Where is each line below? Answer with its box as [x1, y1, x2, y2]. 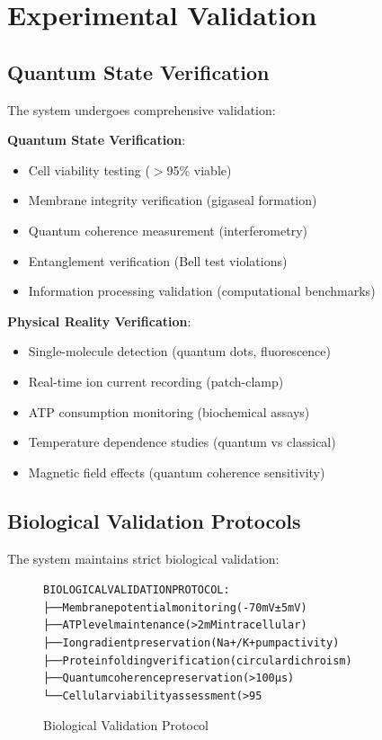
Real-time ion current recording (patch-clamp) [28, 371, 284, 390]
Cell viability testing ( [28, 160, 150, 179]
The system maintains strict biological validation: [7, 548, 280, 567]
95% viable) [166, 160, 232, 179]
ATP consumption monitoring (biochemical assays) [28, 402, 310, 421]
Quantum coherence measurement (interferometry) [28, 220, 307, 239]
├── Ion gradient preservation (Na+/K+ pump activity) [43, 637, 340, 650]
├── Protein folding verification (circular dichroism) [43, 654, 352, 667]
